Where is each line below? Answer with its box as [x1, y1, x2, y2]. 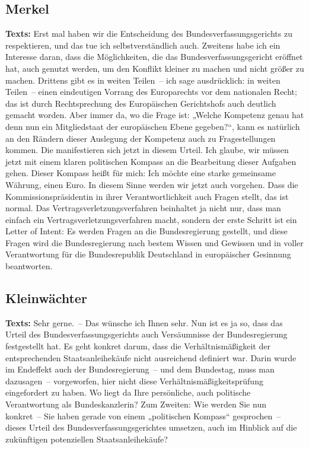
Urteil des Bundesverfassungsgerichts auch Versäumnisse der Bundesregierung [5, 328, 288, 340]
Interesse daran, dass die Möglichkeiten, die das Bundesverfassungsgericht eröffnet [5, 50, 303, 63]
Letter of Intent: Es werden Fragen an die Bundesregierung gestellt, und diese [5, 225, 288, 237]
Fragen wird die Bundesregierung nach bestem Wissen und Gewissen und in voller [5, 236, 304, 249]
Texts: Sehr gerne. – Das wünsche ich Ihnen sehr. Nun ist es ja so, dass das [5, 316, 283, 329]
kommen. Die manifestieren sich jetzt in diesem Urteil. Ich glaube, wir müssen [5, 144, 289, 156]
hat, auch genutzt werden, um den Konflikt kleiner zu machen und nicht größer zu [5, 62, 304, 74]
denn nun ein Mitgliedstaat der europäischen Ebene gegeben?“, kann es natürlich [5, 120, 300, 132]
